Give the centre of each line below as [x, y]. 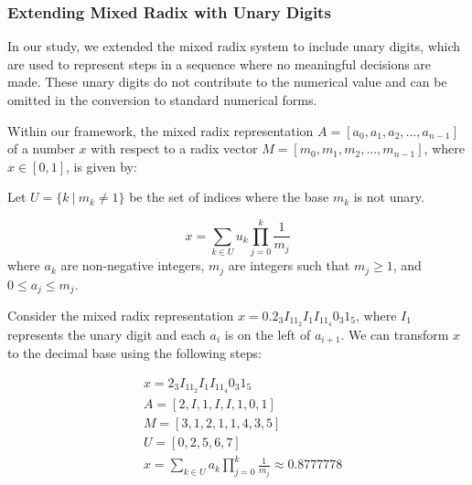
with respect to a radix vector [174, 148]
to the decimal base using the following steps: [134, 353]
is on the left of [268, 334]
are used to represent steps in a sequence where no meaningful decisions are [220, 63]
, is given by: [102, 166]
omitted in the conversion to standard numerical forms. [162, 100]
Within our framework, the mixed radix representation [161, 130]
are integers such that [289, 265]
